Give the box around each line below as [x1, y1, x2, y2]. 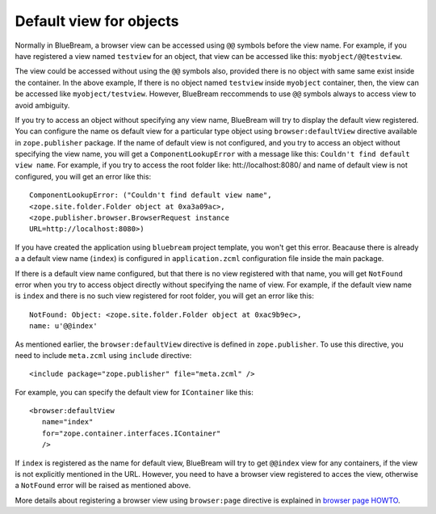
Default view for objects [15, 12, 179, 30]
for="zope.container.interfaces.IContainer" [41, 428, 221, 438]
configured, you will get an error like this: [15, 171, 152, 181]
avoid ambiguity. [15, 100, 70, 110]
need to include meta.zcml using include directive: [15, 350, 192, 360]
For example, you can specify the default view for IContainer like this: [15, 387, 254, 397]
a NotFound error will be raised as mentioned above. [15, 481, 191, 491]
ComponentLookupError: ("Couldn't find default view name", [29, 191, 272, 200]
